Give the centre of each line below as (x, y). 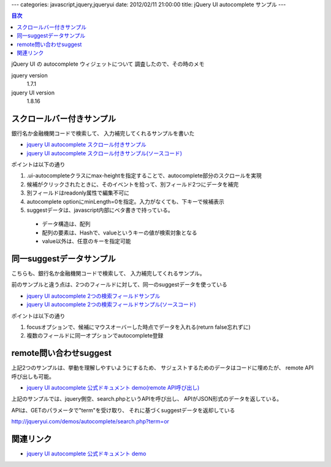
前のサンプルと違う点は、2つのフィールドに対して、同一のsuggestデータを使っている (119, 285)
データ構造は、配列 (66, 224)
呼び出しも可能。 (33, 376)
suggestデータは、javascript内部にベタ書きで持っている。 (100, 210)
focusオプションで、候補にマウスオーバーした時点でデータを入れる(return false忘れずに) (139, 327)
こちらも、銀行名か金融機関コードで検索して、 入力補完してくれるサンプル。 (108, 274)
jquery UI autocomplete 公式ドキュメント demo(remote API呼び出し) (113, 388)
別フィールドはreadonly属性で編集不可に (78, 193)
